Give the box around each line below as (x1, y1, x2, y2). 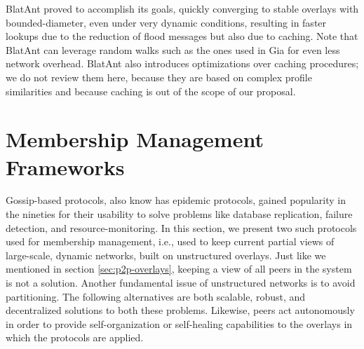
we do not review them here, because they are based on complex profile (6, 69, 312, 84)
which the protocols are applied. (6, 330, 144, 345)
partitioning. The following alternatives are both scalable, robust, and (6, 289, 306, 303)
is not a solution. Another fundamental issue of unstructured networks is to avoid (6, 275, 356, 290)
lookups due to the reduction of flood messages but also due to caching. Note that (6, 29, 358, 43)
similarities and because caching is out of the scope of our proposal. (6, 83, 296, 98)
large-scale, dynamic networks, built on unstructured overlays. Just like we (6, 247, 326, 262)
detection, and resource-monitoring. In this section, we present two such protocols (6, 220, 357, 235)
